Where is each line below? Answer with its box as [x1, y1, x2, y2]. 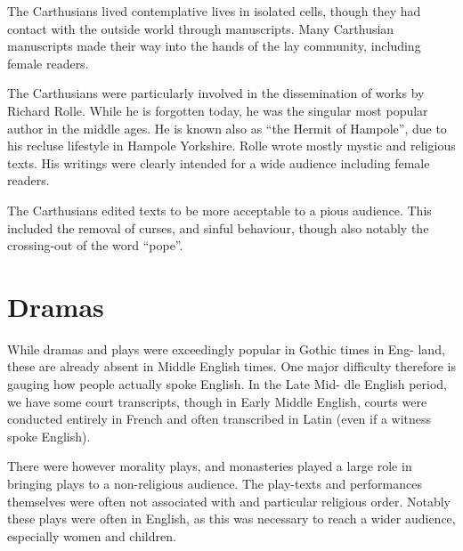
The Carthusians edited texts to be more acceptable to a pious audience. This [7, 200, 432, 219]
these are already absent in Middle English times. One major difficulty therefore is [7, 357, 456, 376]
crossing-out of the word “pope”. [7, 236, 183, 255]
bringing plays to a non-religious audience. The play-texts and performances [7, 474, 422, 492]
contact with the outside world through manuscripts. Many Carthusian [7, 19, 394, 37]
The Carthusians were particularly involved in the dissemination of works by [7, 84, 425, 102]
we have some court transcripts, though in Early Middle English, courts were [7, 392, 427, 410]
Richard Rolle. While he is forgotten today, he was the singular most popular [7, 101, 428, 119]
